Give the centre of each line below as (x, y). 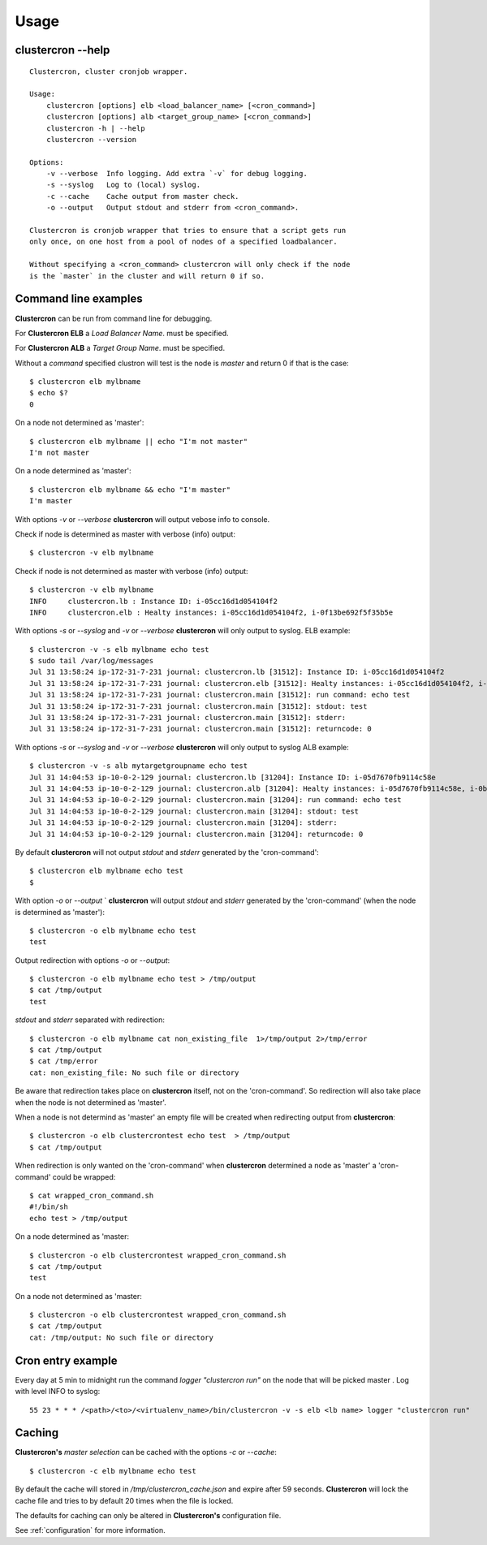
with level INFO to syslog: (58, 1392)
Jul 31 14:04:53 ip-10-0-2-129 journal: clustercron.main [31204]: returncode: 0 (196, 834)
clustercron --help (62, 50)
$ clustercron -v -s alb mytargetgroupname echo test (138, 766)
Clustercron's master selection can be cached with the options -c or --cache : (146, 1452)
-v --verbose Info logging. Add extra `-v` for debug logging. (177, 174)
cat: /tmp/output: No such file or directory (122, 1337)
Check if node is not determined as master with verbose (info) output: (131, 571)
